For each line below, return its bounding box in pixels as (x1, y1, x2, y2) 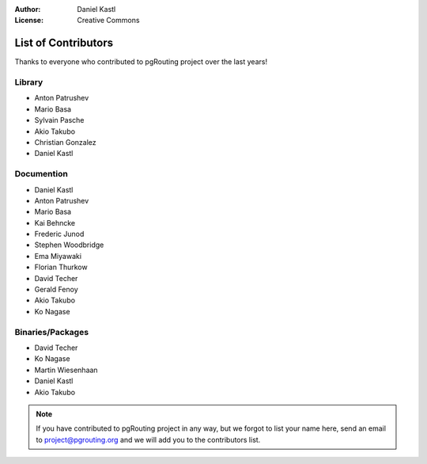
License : (14, 16, 43, 25)
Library (14, 77, 43, 88)
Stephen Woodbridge (34, 240, 104, 249)
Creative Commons (77, 16, 140, 25)
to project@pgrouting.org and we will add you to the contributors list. (36, 435, 261, 444)
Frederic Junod (34, 230, 85, 239)
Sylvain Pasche (34, 116, 85, 125)
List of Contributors (14, 36, 114, 50)
